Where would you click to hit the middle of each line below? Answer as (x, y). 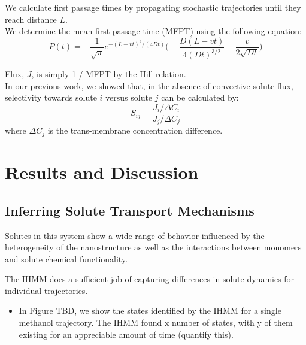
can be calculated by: (200, 97)
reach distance (31, 19)
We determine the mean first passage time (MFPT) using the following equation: (153, 31)
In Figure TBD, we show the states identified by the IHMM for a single (150, 311)
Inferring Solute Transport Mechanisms (130, 210)
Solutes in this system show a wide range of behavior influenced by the (135, 235)
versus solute (129, 97)
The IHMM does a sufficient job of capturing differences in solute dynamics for (150, 279)
